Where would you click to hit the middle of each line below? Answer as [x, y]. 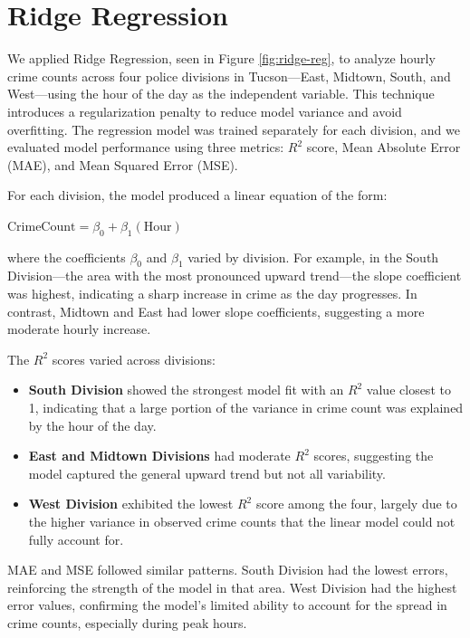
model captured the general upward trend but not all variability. [207, 473]
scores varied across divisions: [134, 359]
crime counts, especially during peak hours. [127, 622]
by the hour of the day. [92, 425]
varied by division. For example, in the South [313, 257]
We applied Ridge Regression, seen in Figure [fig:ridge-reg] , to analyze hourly [221, 58]
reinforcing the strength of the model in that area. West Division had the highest [232, 587]
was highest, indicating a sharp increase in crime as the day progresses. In [212, 294]
